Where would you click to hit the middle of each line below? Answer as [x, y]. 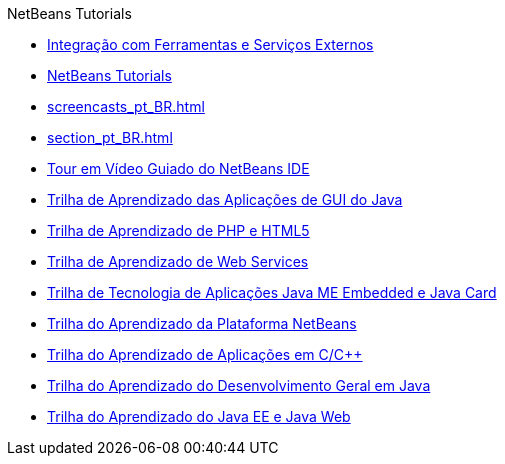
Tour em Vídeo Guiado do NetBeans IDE [178, 168]
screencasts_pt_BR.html [126, 106]
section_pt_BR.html [110, 137]
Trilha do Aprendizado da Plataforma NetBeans [202, 323]
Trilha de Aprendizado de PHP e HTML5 [178, 230]
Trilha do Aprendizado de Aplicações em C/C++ [205, 354]
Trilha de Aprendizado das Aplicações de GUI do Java [225, 199]
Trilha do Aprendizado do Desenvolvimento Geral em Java [239, 385]
